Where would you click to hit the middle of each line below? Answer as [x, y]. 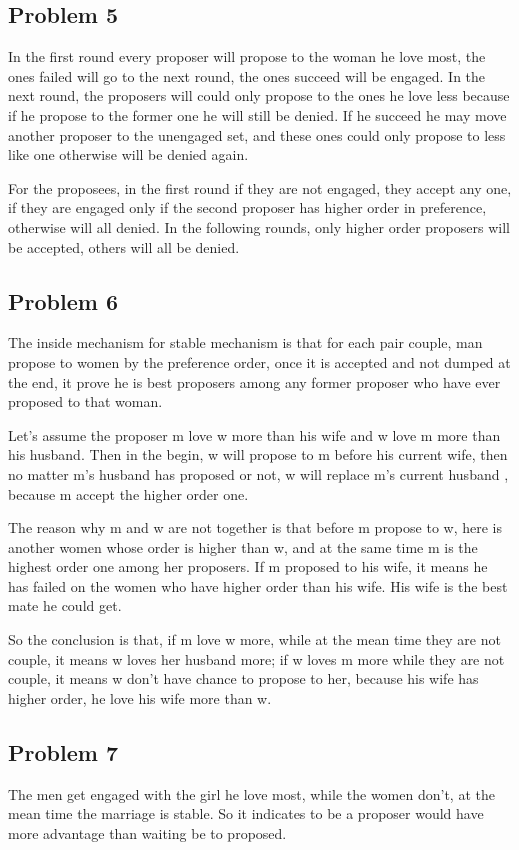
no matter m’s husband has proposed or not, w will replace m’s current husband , [258, 473]
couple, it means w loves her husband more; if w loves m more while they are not [256, 658]
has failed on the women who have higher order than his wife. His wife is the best [258, 585]
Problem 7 [63, 751]
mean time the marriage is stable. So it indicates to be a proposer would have [246, 813]
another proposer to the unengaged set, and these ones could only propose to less [257, 134]
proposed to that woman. [85, 401]
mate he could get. [65, 605]
